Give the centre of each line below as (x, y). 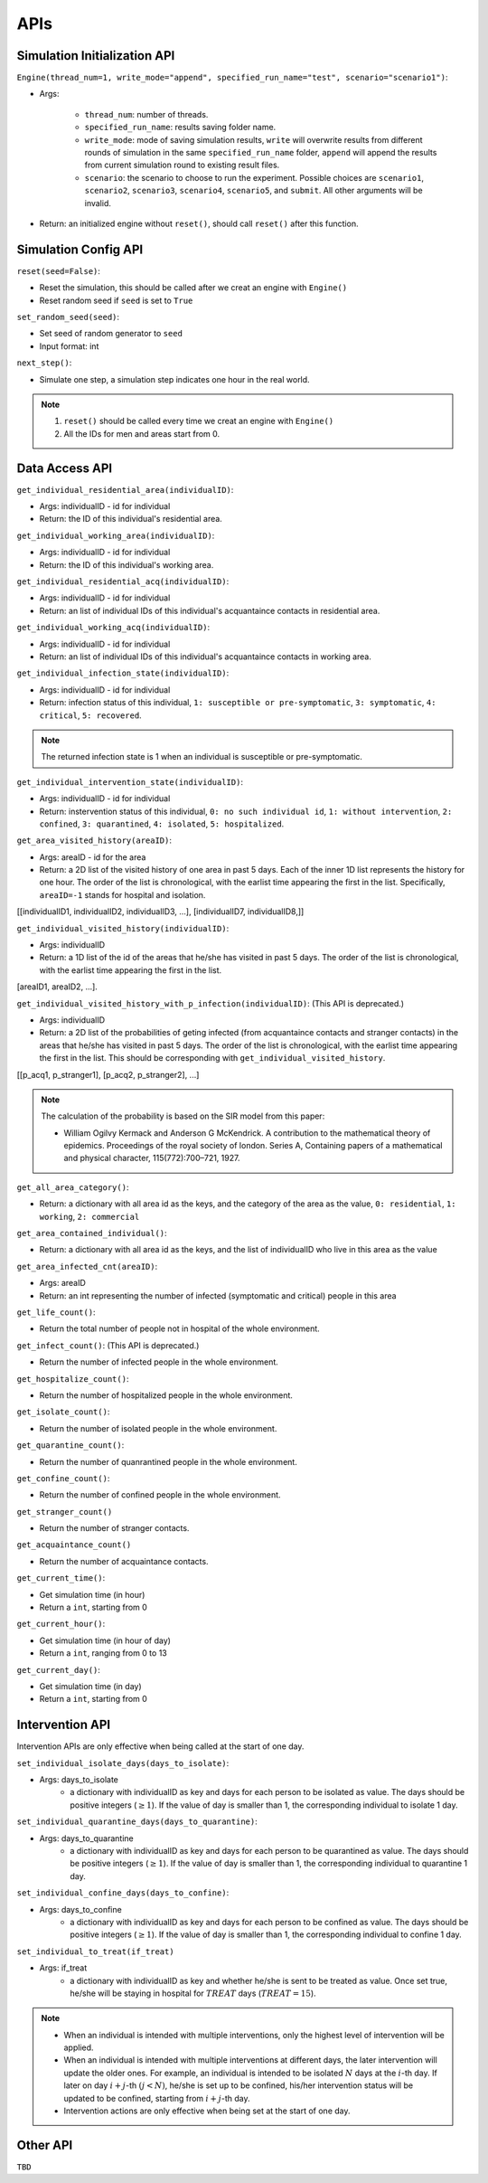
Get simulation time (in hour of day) (105, 1640)
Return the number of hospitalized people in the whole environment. (166, 1395)
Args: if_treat (63, 1968)
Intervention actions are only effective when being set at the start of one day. (207, 2111)
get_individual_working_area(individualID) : (116, 535)
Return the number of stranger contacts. (114, 1528)
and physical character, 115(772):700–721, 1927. (152, 1158)
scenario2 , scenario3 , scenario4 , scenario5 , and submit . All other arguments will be (254, 191)
